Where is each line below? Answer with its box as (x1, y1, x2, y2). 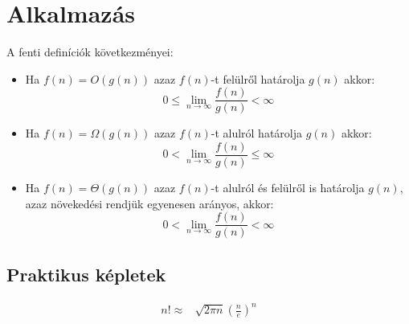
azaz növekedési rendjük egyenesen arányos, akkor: (25, 195, 274, 211)
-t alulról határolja (211, 125, 303, 141)
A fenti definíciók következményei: (6, 43, 174, 60)
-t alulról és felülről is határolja (211, 179, 365, 196)
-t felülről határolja (211, 70, 305, 87)
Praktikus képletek (6, 261, 166, 286)
